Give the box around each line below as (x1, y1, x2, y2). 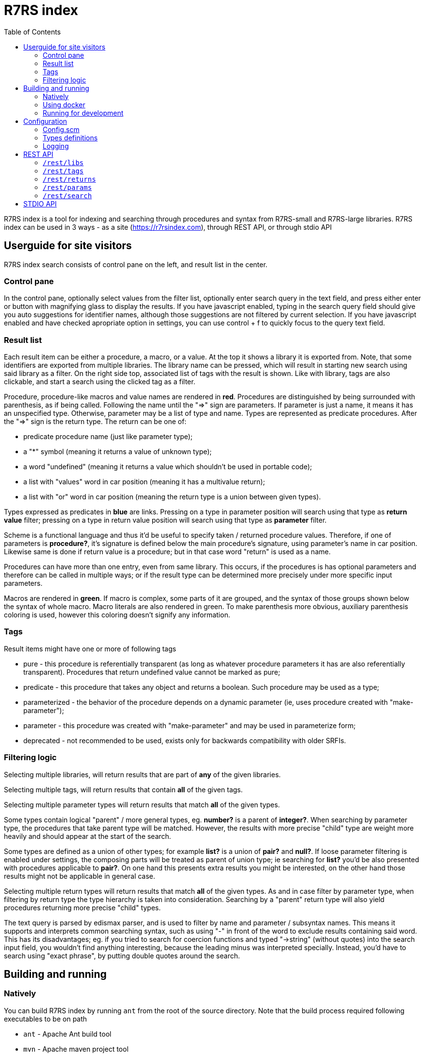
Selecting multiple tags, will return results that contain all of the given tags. (4, 785, 243, 794)
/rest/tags (43, 167, 84, 175)
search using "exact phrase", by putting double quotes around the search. (4, 951, 240, 960)
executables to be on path (4, 1014, 87, 1023)
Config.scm (43, 125, 80, 134)
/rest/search (43, 191, 92, 200)
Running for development (43, 108, 124, 117)
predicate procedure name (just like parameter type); (23, 432, 193, 441)
